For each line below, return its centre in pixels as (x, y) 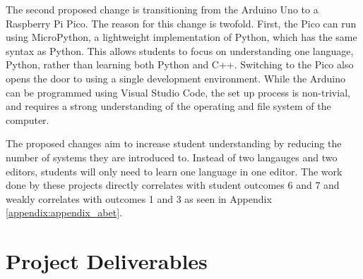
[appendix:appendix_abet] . (64, 212)
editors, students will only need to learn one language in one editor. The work (174, 171)
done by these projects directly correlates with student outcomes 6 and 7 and (173, 185)
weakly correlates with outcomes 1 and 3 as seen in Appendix (139, 198)
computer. (28, 119)
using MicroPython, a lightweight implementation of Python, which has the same (181, 37)
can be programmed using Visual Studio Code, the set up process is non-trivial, (178, 92)
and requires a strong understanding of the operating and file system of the (168, 106)
